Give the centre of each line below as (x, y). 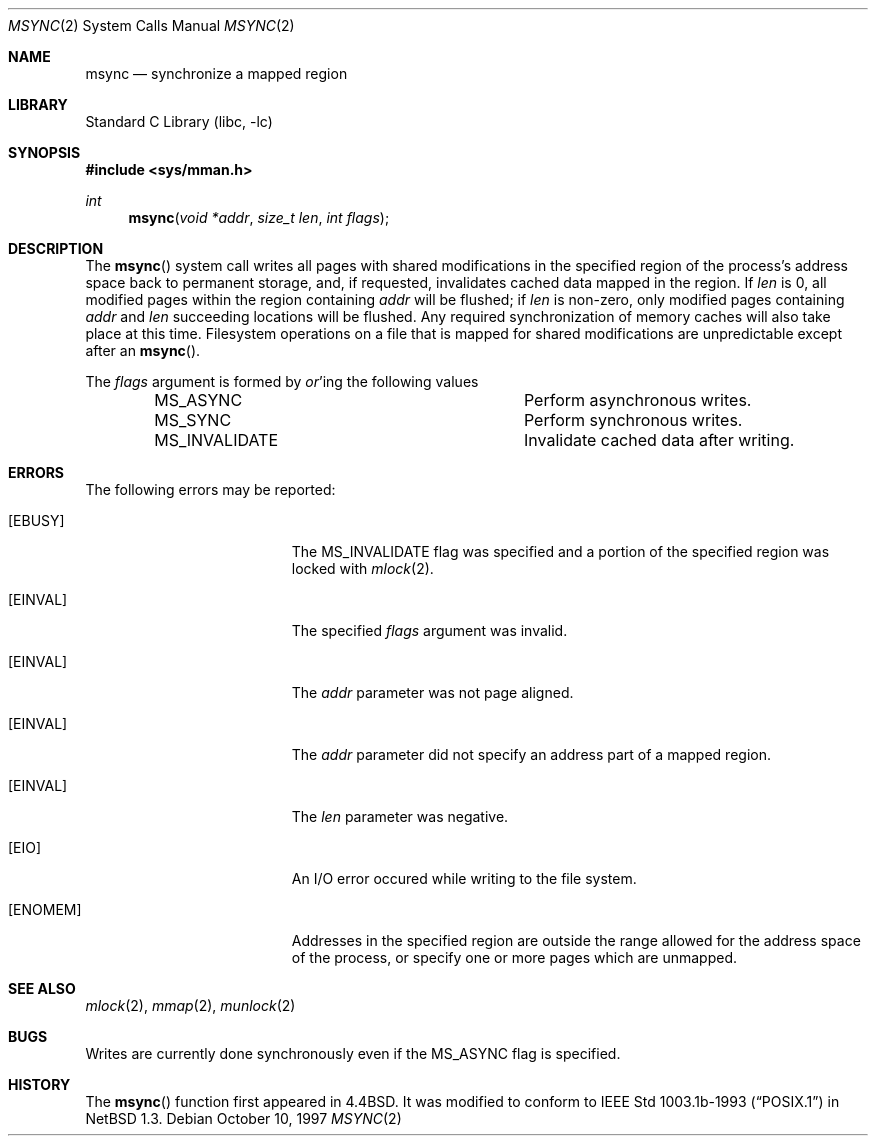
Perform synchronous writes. (633, 420)
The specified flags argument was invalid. (429, 630)
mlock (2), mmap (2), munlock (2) (190, 1005)
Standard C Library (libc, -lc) (179, 121)
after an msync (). (143, 350)
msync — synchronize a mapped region (216, 73)
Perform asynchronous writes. (637, 400)
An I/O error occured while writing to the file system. (464, 878)
